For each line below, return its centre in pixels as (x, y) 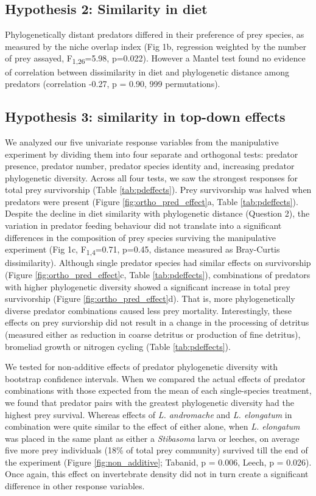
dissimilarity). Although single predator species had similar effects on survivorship (158, 263)
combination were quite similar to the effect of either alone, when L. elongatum (153, 426)
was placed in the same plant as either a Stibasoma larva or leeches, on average (152, 438)
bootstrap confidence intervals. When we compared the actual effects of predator (155, 378)
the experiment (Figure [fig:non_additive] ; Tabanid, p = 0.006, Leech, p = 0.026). (158, 462)
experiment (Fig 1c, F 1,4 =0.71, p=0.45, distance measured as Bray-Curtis (142, 250)
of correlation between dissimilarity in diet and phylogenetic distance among (147, 72)
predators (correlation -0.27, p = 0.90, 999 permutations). (113, 84)
